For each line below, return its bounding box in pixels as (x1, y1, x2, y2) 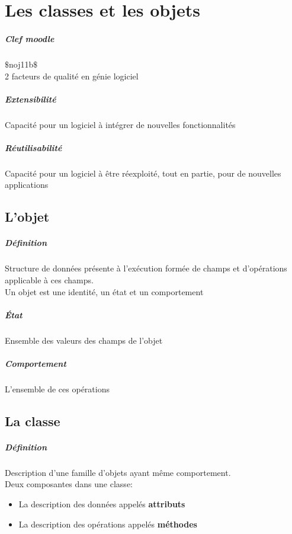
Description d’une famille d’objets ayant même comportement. (5, 466, 231, 478)
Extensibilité (5, 92, 56, 105)
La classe (5, 411, 60, 430)
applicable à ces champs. (5, 273, 94, 286)
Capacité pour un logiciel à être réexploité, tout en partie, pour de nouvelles (5, 167, 281, 179)
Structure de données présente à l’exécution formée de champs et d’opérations (5, 262, 287, 274)
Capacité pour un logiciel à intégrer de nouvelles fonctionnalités (5, 118, 236, 130)
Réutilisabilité (5, 141, 62, 154)
